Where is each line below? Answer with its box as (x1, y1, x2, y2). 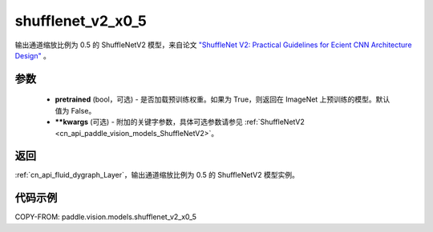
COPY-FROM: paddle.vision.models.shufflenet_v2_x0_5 (14, 212, 196, 222)
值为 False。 (55, 106, 96, 115)
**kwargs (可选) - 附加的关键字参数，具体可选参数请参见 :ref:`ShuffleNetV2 (55, 117, 305, 127)
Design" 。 (14, 50, 51, 60)
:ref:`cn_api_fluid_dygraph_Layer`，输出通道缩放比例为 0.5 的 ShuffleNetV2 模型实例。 (14, 170, 300, 180)
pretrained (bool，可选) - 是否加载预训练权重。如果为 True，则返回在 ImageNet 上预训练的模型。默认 (55, 94, 391, 104)
